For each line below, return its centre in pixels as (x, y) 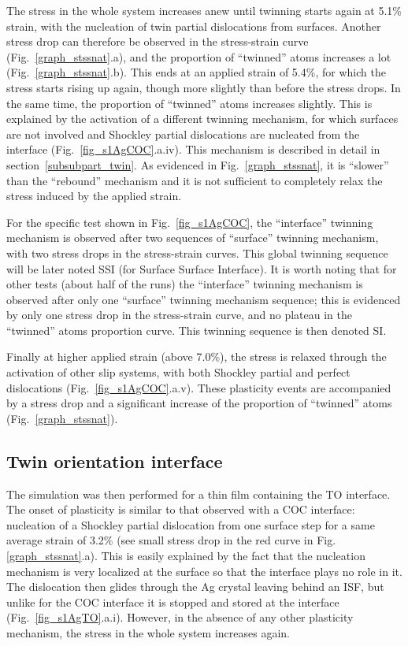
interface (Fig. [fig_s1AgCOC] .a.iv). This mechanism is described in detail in (193, 149)
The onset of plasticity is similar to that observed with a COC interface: (181, 509)
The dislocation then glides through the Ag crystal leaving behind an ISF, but (195, 587)
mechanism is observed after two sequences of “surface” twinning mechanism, (193, 238)
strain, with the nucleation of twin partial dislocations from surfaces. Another (194, 26)
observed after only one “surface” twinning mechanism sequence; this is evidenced (204, 299)
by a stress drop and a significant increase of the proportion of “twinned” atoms (199, 403)
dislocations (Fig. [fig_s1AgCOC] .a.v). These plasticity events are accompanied (199, 387)
